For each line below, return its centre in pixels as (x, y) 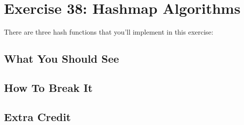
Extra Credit (37, 116)
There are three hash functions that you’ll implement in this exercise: (109, 32)
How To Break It (48, 87)
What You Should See (62, 59)
